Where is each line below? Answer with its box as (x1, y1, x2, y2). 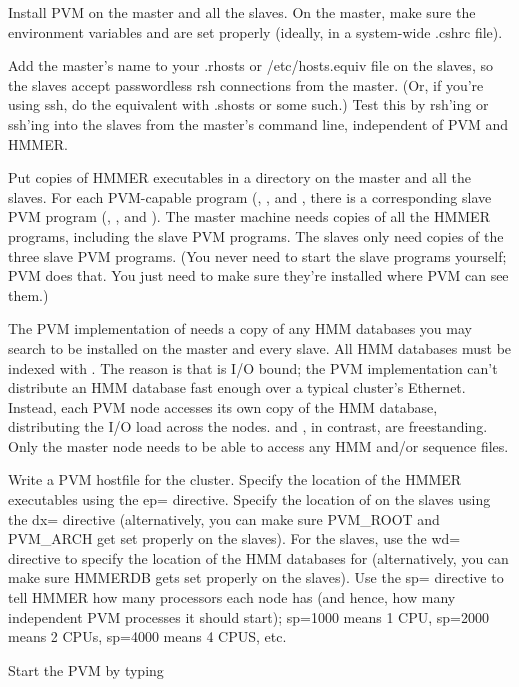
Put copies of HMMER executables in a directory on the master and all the (8, 167, 471, 188)
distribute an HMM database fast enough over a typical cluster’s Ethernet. (8, 377, 466, 398)
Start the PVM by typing (8, 659, 164, 680)
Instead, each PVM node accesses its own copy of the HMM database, (8, 396, 438, 417)
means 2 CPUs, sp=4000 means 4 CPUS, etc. (8, 626, 287, 647)
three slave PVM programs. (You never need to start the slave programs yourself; (8, 245, 507, 266)
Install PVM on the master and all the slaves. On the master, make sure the (8, 2, 476, 22)
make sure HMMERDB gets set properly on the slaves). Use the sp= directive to (8, 567, 504, 588)
